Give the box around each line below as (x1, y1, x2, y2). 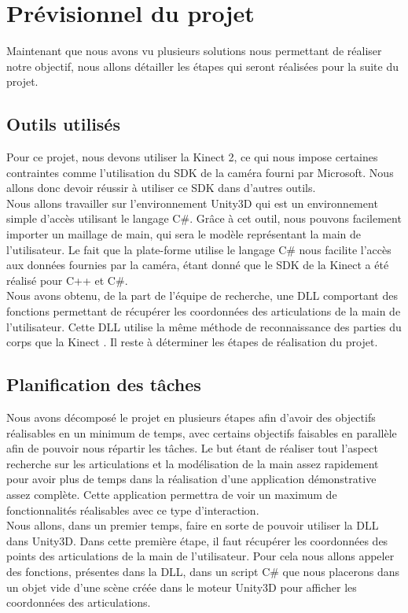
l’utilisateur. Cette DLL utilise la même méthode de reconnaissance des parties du (6, 318, 402, 334)
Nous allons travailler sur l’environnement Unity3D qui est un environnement (6, 194, 378, 211)
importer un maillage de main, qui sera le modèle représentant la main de (6, 226, 362, 242)
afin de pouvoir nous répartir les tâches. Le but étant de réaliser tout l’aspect (6, 440, 378, 456)
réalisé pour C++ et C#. (6, 271, 128, 288)
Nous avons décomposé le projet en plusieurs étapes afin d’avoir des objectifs (6, 409, 376, 426)
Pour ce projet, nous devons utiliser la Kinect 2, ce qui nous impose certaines (6, 149, 378, 165)
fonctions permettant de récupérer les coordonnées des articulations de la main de (6, 303, 401, 319)
